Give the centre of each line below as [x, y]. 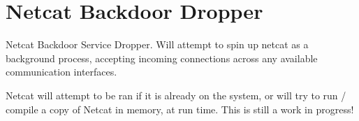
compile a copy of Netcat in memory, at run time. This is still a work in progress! [180, 109]
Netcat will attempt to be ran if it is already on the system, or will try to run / [176, 95]
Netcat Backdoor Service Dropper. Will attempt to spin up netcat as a [157, 44]
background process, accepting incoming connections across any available [162, 58]
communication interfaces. [61, 72]
